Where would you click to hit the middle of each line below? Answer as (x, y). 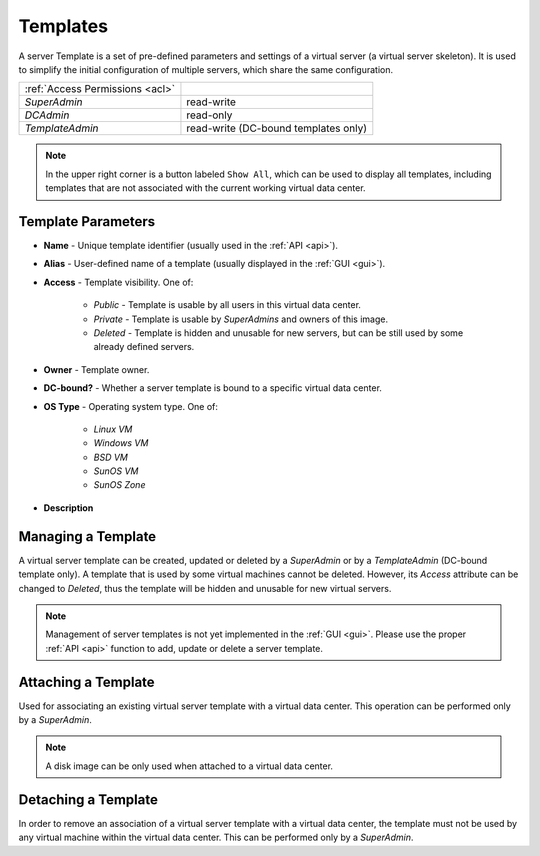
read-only (209, 115)
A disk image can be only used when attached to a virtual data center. (189, 766)
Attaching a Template (86, 681)
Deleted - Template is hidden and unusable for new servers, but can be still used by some (278, 332)
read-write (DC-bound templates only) (277, 128)
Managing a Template (87, 536)
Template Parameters (87, 221)
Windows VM (121, 443)
